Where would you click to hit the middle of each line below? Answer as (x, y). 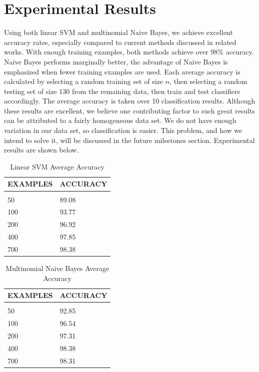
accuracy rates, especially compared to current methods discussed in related (120, 42)
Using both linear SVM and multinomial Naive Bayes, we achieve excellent (118, 32)
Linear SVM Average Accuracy (57, 166)
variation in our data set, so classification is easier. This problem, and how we (123, 130)
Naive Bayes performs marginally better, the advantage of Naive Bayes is (116, 61)
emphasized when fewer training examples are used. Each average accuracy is (122, 71)
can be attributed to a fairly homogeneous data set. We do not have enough (120, 120)
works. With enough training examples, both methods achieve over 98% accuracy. (129, 52)
